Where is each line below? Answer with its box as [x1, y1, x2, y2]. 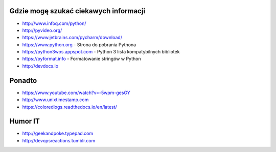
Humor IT [9, 117, 40, 126]
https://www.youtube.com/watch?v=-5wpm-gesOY [22, 89, 130, 96]
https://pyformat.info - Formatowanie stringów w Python [22, 56, 141, 62]
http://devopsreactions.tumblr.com [22, 137, 96, 143]
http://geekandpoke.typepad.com [22, 130, 94, 137]
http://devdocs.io [22, 63, 59, 69]
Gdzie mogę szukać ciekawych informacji [9, 7, 146, 15]
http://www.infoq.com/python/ [22, 20, 86, 26]
